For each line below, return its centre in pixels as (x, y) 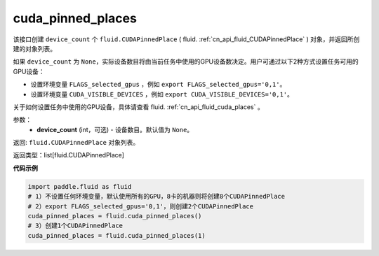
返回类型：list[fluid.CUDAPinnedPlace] (68, 155)
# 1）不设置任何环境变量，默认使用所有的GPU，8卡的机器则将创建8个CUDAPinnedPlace (157, 197)
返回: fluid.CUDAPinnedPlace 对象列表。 (76, 143)
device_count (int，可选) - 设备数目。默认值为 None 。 (115, 129)
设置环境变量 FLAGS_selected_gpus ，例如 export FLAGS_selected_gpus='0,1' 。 (158, 85)
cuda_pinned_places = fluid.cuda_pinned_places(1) (117, 235)
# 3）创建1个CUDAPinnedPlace (75, 226)
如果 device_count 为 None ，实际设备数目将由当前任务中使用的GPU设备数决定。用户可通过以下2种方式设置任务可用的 (186, 62)
